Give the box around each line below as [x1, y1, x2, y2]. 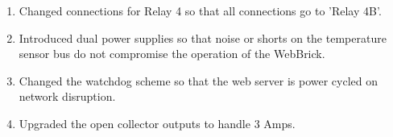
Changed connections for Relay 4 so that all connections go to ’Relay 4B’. [19, 2, 382, 19]
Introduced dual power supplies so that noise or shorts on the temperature [19, 29, 387, 46]
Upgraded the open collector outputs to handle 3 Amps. [19, 114, 296, 131]
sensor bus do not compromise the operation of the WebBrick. [19, 45, 325, 62]
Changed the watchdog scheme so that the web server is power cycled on [19, 72, 379, 89]
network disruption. [19, 88, 116, 105]
